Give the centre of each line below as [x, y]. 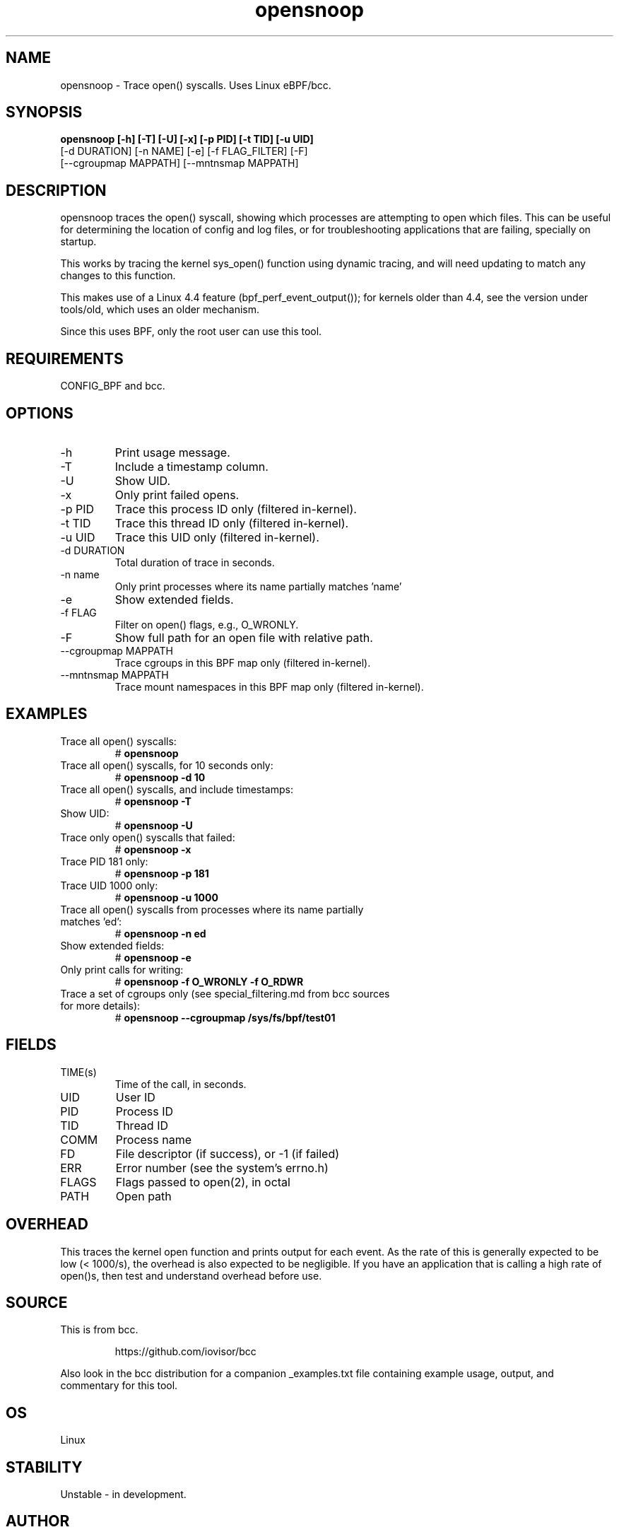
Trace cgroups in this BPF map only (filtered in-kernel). [243, 662]
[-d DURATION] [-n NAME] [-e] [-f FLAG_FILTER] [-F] [184, 151]
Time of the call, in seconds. [181, 1084]
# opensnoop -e [153, 957]
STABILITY [44, 1467]
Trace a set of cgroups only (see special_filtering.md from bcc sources [225, 993]
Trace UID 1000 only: [109, 885]
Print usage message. [172, 452]
